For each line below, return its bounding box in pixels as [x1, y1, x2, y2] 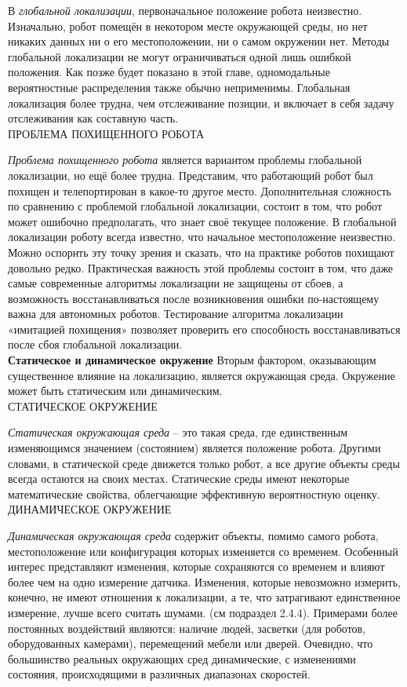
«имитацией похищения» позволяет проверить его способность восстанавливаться [8, 320, 401, 337]
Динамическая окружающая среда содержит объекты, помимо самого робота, [8, 528, 379, 543]
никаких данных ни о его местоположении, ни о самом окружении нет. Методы [8, 33, 390, 49]
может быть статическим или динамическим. [8, 382, 223, 399]
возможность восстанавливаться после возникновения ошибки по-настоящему [8, 290, 380, 306]
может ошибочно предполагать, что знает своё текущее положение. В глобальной [8, 213, 397, 229]
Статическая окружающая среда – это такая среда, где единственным [8, 424, 348, 440]
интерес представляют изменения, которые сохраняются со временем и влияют [8, 558, 385, 575]
